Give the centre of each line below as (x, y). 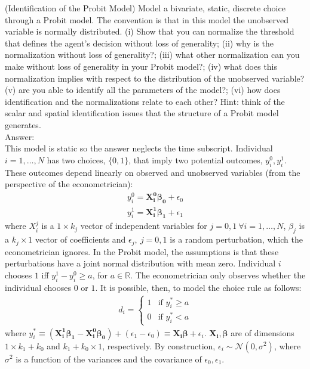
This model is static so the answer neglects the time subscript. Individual (139, 148)
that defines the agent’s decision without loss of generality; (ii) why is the (139, 43)
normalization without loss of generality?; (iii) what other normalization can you (152, 55)
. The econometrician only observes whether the (218, 275)
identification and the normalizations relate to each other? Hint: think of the (145, 101)
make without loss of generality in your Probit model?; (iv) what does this (141, 66)
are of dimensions (263, 332)
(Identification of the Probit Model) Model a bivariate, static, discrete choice (145, 8)
